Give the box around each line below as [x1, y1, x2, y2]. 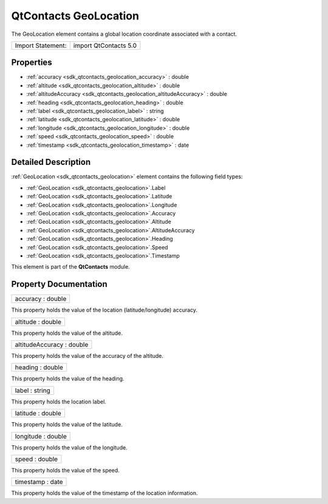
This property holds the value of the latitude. [11, 421, 123, 428]
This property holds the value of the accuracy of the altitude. [11, 352, 164, 360]
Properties [11, 58, 52, 68]
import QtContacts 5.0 [73, 41, 137, 50]
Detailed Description [11, 157, 91, 167]
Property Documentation [11, 279, 108, 289]
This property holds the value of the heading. [11, 375, 125, 382]
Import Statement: [15, 41, 67, 50]
